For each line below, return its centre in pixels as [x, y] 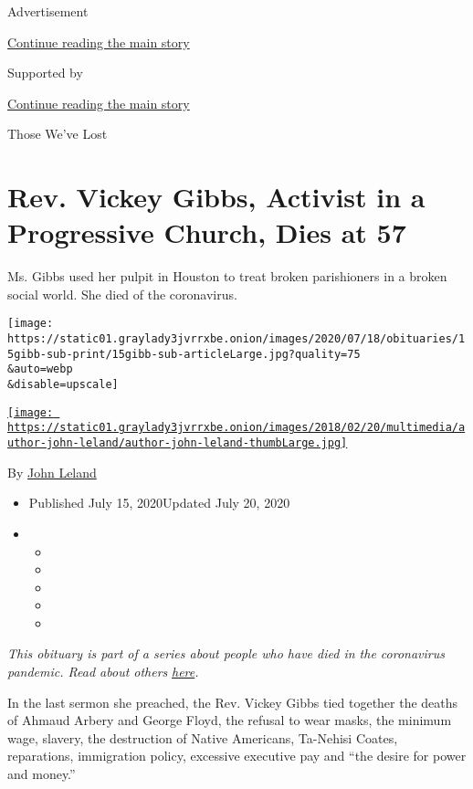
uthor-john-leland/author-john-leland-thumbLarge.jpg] [178, 443]
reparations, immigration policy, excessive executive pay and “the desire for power [237, 756]
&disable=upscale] [63, 385]
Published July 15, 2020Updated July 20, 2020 [159, 503]
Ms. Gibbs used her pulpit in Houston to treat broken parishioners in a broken [227, 276]
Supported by [45, 73]
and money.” [42, 774]
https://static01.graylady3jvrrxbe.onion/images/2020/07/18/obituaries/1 [236, 339]
